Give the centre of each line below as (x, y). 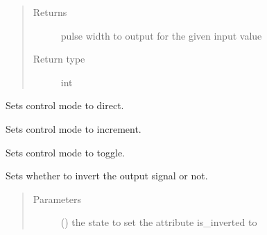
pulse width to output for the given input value (161, 35)
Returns (50, 12)
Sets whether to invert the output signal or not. (107, 176)
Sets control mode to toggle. (65, 152)
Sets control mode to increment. (74, 128)
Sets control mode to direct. (65, 105)
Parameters (57, 198)
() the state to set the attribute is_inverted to (159, 222)
